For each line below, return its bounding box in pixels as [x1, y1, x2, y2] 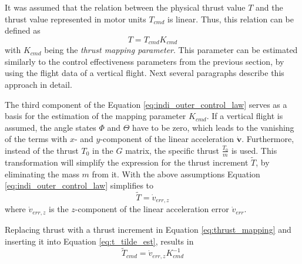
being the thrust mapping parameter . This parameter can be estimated [44, 44, 298, 56]
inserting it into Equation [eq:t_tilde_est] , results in [5, 235, 194, 247]
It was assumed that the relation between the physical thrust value [5, 1, 246, 13]
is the [49, 203, 69, 215]
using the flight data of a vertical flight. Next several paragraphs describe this [5, 67, 284, 79]
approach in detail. [5, 78, 72, 91]
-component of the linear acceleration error [75, 203, 229, 215]
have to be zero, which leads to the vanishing [132, 121, 294, 133]
